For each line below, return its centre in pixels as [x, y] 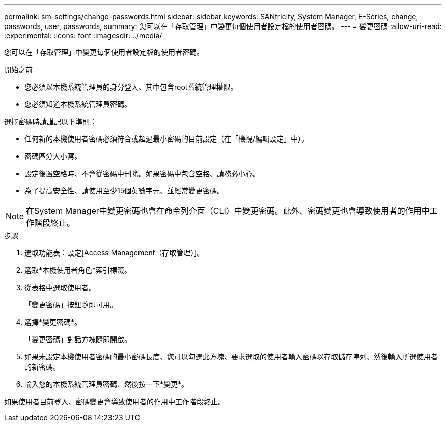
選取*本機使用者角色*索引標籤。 [78, 270]
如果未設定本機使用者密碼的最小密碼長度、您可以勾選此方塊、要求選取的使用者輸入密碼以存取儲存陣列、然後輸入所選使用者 [231, 357]
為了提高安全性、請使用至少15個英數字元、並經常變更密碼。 [124, 191]
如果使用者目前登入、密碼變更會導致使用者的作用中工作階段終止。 [115, 401]
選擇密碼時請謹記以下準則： [50, 121]
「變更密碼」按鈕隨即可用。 [71, 305]
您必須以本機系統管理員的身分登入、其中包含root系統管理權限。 [131, 87]
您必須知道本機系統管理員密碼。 [78, 104]
